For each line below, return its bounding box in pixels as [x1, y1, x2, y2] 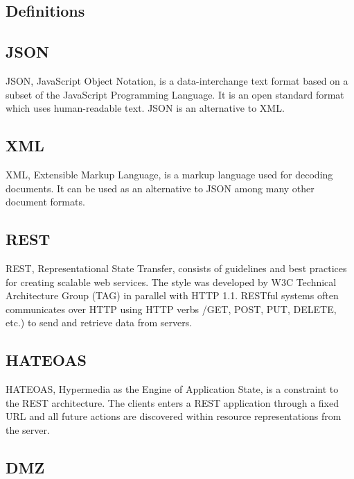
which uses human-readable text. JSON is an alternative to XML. [6, 101, 285, 115]
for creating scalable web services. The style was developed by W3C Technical [6, 274, 337, 289]
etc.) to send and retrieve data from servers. [6, 315, 193, 330]
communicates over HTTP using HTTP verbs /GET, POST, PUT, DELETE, [6, 301, 337, 316]
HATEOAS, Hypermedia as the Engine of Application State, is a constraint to [6, 382, 339, 396]
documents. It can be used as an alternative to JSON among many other [6, 180, 315, 195]
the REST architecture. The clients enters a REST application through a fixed [6, 395, 339, 410]
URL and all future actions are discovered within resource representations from [6, 409, 342, 423]
